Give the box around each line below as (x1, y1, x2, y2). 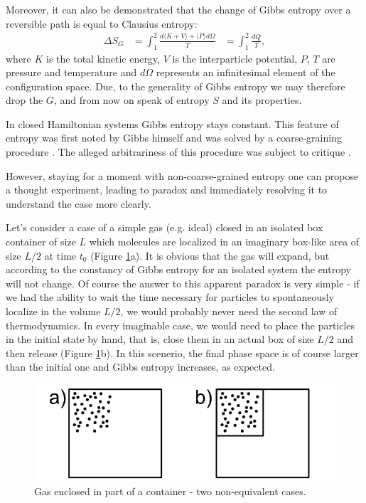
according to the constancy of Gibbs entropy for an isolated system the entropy (6, 262, 351, 277)
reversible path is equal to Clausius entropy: (6, 16, 198, 31)
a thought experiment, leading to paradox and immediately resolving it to (6, 182, 328, 197)
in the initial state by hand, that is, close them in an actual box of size (6, 332, 314, 346)
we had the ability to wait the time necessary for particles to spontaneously (6, 290, 335, 305)
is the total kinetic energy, (46, 51, 160, 65)
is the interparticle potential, (172, 51, 298, 65)
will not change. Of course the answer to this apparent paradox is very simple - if (6, 275, 360, 290)
